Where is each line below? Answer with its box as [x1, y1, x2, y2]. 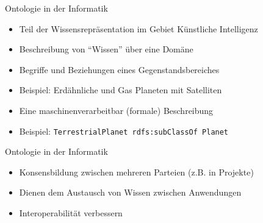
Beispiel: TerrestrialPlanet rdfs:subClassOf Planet [19, 124, 229, 137]
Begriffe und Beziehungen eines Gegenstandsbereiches [19, 63, 220, 76]
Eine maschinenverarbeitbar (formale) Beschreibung [19, 104, 214, 116]
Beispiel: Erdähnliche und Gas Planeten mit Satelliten [19, 83, 222, 96]
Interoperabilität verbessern [19, 207, 123, 219]
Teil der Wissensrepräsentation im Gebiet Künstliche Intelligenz [19, 22, 258, 35]
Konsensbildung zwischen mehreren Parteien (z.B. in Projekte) [19, 165, 254, 178]
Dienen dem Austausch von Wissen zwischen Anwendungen [19, 186, 242, 199]
